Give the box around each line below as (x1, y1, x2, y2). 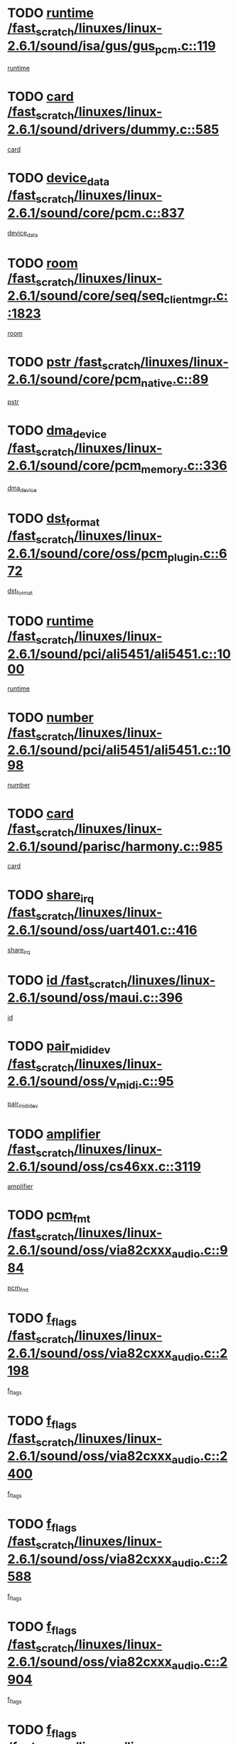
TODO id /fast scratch (7, 972, 128, 991)
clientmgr (163, 292, 213, 307)
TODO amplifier (7, 1126, 101, 1142)
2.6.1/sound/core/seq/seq (7, 288, 165, 304)
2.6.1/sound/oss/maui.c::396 (7, 990, 183, 1006)
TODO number (7, 709, 94, 725)
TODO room (7, 255, 78, 271)
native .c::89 (141, 371, 209, 390)
